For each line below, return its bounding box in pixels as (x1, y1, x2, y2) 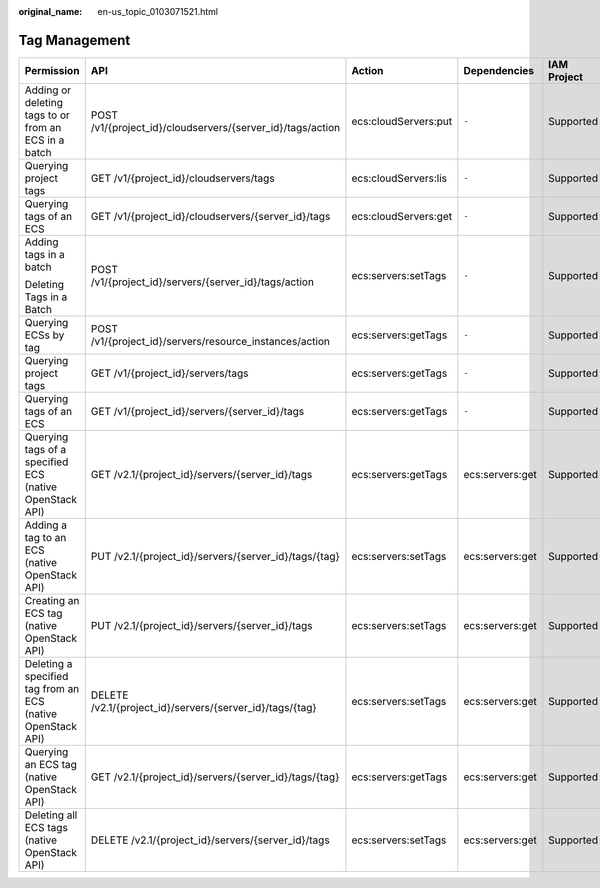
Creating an (24, 593, 80, 607)
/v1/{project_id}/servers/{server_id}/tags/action (90, 275, 315, 289)
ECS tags (24, 820, 69, 834)
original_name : (18, 6, 83, 17)
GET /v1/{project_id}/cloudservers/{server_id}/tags (90, 209, 331, 223)
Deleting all (24, 808, 78, 822)
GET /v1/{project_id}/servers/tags (90, 366, 249, 380)
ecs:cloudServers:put (351, 114, 453, 128)
